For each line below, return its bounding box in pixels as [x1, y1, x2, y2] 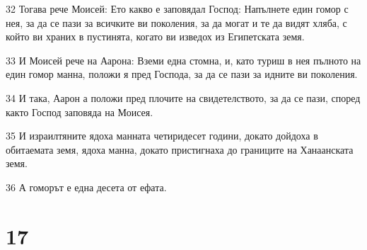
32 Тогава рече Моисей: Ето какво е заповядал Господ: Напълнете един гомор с [6, 1, 349, 16]
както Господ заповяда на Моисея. [6, 104, 153, 119]
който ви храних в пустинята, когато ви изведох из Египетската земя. [6, 29, 305, 44]
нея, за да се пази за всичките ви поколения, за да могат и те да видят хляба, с [6, 15, 347, 30]
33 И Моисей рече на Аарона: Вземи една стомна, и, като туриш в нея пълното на [6, 52, 361, 67]
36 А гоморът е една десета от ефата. [6, 179, 167, 194]
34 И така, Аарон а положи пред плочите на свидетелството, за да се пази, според [6, 90, 361, 105]
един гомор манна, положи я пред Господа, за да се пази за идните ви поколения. [6, 67, 358, 81]
